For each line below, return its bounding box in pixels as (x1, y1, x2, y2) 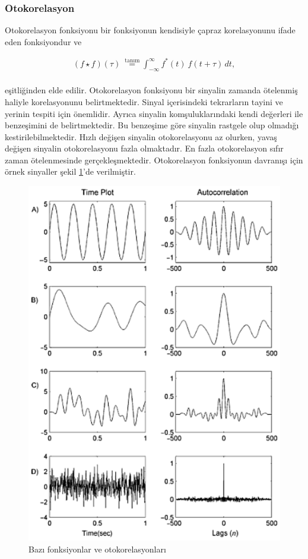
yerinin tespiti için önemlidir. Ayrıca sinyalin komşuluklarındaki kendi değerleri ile (5, 107, 303, 119)
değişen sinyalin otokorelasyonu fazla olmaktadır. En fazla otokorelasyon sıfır (5, 142, 284, 154)
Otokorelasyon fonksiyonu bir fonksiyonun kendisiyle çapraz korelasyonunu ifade (5, 24, 296, 36)
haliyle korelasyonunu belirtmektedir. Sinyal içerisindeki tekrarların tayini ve (5, 95, 283, 108)
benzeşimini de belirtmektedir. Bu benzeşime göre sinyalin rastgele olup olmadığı (5, 119, 299, 131)
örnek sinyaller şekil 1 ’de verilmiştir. (5, 165, 136, 178)
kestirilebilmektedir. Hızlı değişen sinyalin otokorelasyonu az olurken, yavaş (5, 130, 277, 143)
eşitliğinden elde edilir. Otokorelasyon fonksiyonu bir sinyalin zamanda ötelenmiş (5, 84, 298, 96)
